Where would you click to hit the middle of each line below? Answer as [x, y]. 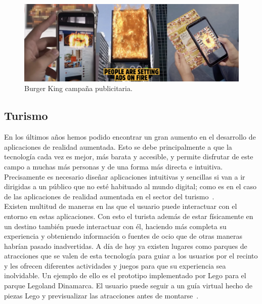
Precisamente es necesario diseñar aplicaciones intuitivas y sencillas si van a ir [125, 176]
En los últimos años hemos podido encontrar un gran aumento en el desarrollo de [130, 137]
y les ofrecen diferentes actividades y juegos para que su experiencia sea [115, 265]
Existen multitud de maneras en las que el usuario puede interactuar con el [121, 206]
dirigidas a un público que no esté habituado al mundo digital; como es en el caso [130, 186]
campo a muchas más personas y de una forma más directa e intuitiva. [114, 166]
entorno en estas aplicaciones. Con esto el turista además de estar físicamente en [129, 216]
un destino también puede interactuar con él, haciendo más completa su [115, 226]
